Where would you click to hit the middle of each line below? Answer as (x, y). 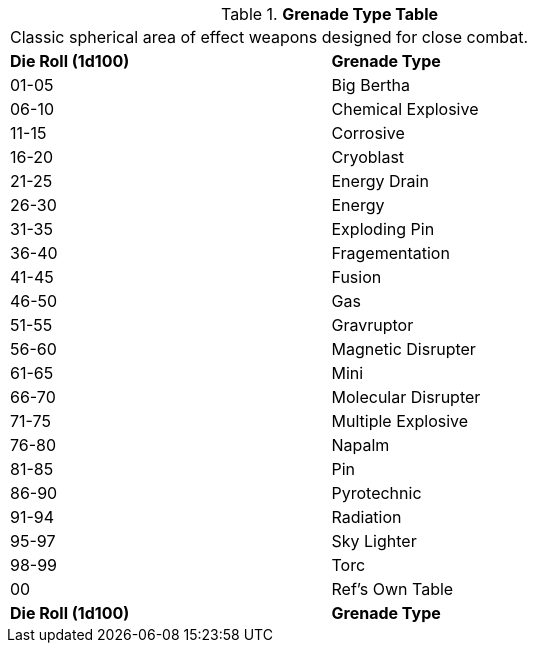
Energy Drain (380, 181)
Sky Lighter (374, 541)
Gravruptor (372, 325)
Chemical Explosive (405, 109)
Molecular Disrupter (406, 397)
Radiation (366, 517)
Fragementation (390, 253)
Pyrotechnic (376, 493)
